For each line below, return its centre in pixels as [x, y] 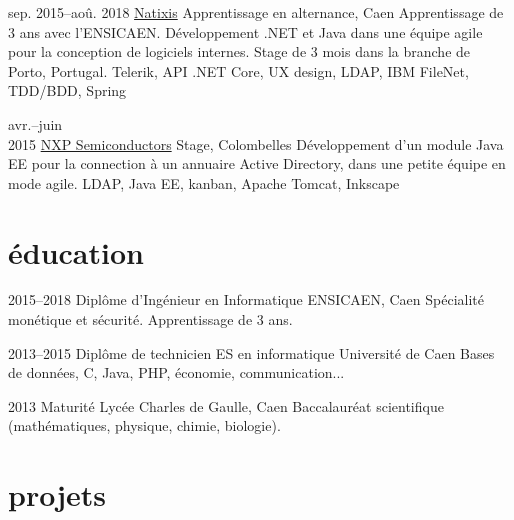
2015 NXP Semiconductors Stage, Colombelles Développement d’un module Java [256, 143]
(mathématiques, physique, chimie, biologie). [144, 425]
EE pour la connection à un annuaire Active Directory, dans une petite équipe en [257, 163]
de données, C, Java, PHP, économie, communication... [176, 372]
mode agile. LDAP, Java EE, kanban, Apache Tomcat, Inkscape [204, 182]
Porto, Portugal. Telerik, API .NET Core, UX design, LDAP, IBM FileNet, [238, 70]
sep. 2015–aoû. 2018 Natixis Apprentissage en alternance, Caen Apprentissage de [256, 12]
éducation [76, 251]
